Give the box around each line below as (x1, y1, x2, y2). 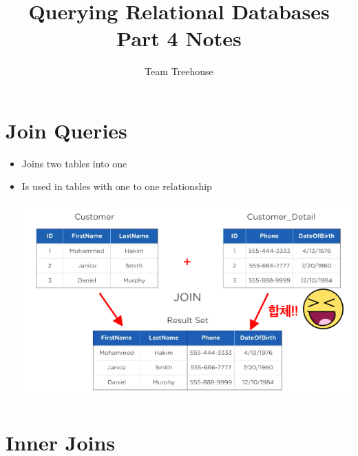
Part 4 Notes (116, 24, 242, 52)
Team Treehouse (145, 64, 213, 79)
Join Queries (6, 116, 127, 144)
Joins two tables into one (21, 156, 127, 170)
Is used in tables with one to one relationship (21, 179, 212, 194)
